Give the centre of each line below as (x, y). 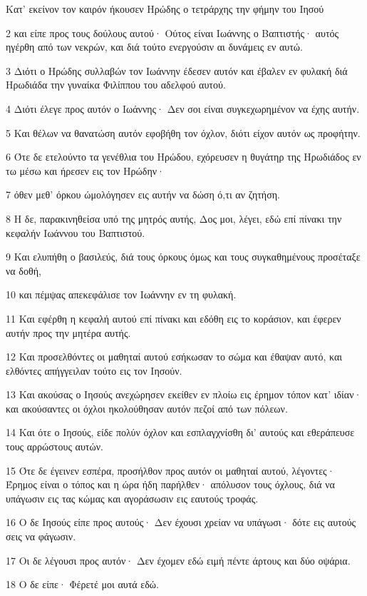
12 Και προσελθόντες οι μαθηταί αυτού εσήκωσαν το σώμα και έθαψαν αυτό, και (174, 357)
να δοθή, (24, 270)
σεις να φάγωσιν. (41, 536)
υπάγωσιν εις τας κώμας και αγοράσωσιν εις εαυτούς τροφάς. (132, 498)
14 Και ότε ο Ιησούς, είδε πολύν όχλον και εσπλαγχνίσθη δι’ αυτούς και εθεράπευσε (180, 432)
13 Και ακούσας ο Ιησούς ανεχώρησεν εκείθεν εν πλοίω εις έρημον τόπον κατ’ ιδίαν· (184, 394)
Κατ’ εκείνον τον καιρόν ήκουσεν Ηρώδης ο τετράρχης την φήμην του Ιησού (165, 9)
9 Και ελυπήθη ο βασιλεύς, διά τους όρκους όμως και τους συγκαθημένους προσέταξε (183, 257)
